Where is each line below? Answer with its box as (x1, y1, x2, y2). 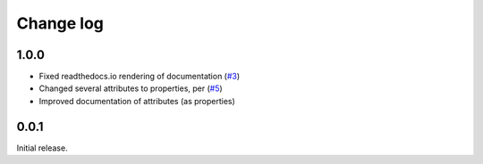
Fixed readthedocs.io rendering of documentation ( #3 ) (38, 71, 241, 82)
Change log (16, 13, 105, 33)
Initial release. (16, 143, 68, 153)
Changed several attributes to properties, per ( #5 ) (38, 83, 223, 94)
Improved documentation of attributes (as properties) (38, 95, 236, 106)
